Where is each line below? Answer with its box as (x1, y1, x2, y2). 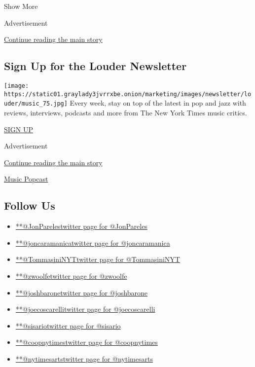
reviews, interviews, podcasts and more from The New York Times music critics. (4, 107, 247, 117)
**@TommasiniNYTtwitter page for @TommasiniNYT (15, 254, 180, 264)
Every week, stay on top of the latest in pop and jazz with (70, 98, 246, 108)
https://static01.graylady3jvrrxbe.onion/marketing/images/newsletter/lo (4, 90, 252, 98)
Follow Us (4, 198, 55, 213)
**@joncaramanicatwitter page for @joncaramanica (15, 237, 170, 248)
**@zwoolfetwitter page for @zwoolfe (15, 270, 127, 281)
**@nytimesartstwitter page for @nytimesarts (15, 353, 153, 364)
